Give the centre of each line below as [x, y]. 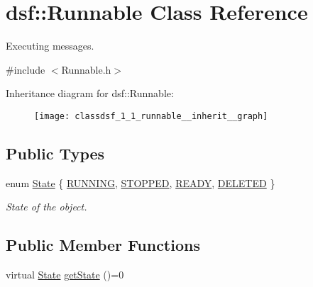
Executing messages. [50, 46]
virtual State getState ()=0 [65, 275]
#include [26, 69]
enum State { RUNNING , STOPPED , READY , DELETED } [141, 182]
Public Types [55, 153]
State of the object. [46, 207]
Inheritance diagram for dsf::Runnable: [90, 93]
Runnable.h [86, 69]
